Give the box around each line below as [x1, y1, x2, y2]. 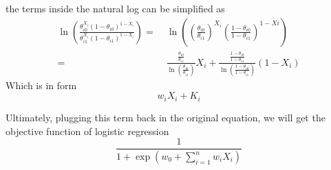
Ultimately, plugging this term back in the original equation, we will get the [6, 110, 325, 124]
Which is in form [6, 77, 77, 92]
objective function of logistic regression [6, 123, 169, 138]
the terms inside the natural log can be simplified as [6, 1, 225, 15]
